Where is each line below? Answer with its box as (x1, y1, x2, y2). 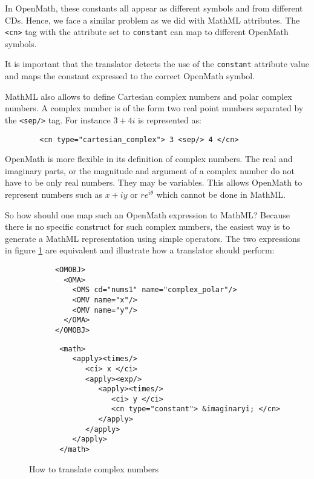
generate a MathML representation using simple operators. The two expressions (5, 232, 301, 244)
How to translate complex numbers (29, 462, 159, 475)
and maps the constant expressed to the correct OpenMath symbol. (5, 70, 255, 82)
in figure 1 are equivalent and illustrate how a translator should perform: (5, 244, 275, 256)
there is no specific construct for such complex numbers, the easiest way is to (5, 220, 290, 233)
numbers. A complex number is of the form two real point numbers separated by (5, 102, 304, 114)
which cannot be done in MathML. (156, 187, 286, 200)
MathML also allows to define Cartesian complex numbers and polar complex (5, 90, 292, 102)
